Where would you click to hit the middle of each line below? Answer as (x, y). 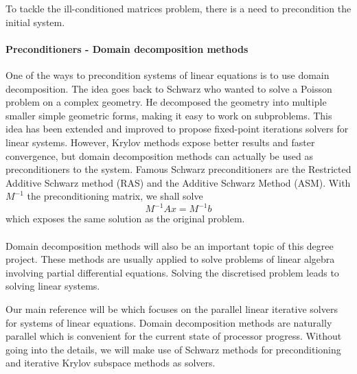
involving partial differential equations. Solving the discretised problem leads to (172, 272)
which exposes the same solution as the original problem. (125, 219)
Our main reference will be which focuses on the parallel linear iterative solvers (172, 308)
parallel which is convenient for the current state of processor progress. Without (174, 336)
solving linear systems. (53, 286)
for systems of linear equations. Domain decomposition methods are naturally (169, 322)
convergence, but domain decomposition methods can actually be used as (159, 155)
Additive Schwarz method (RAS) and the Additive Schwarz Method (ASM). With (178, 182)
